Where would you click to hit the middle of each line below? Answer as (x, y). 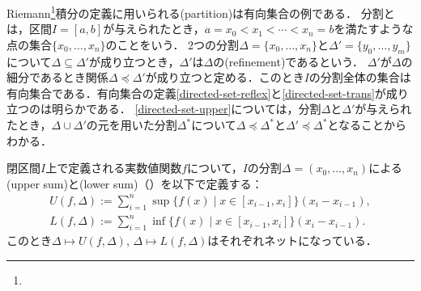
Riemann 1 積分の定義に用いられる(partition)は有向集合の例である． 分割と (201, 12)
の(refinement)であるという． (289, 61)
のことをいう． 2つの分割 (172, 44)
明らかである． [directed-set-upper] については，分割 (186, 109)
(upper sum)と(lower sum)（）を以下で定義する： (135, 183)
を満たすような (374, 29)
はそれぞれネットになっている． (292, 240)
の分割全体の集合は (360, 77)
